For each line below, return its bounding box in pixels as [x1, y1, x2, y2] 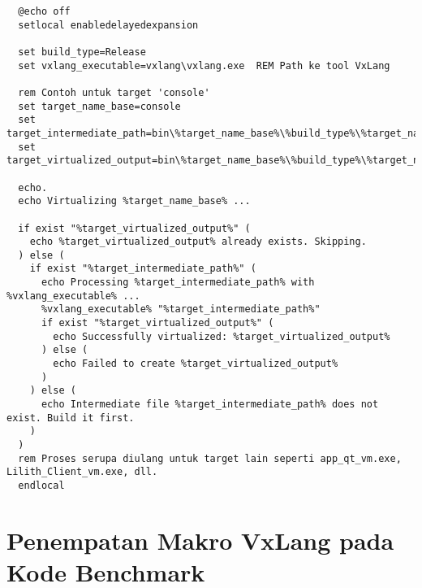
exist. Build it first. [6, 412, 135, 424]
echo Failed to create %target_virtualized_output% [53, 358, 338, 370]
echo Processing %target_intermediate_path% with [41, 277, 315, 289]
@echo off [18, 6, 71, 17]
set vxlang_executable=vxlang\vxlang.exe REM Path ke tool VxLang [18, 59, 390, 72]
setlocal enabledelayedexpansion [18, 19, 199, 31]
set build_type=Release [18, 46, 146, 58]
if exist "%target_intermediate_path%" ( [29, 263, 256, 275]
